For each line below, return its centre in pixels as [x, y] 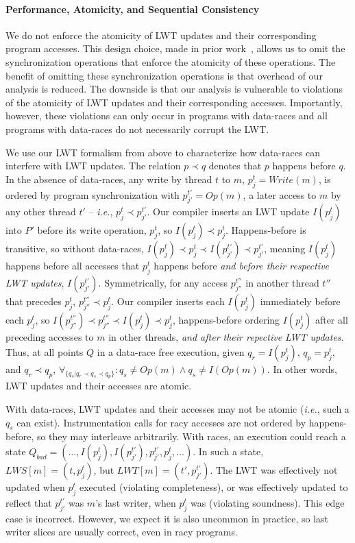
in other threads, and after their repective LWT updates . [226, 337]
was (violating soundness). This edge [268, 502]
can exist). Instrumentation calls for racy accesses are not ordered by [161, 422]
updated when [35, 487]
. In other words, [302, 369]
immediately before [300, 301]
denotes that [235, 166]
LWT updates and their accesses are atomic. [99, 386]
